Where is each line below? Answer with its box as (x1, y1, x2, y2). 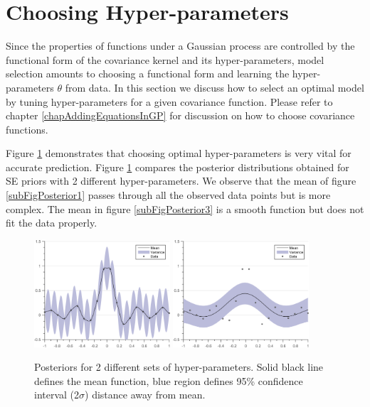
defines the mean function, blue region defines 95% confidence (34, 373, 303, 388)
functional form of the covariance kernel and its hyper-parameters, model (6, 52, 324, 67)
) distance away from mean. (85, 387, 206, 402)
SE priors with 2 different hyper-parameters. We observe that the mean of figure (6, 173, 356, 188)
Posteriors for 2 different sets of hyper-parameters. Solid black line (34, 359, 324, 374)
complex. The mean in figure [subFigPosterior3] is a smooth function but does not (6, 201, 364, 216)
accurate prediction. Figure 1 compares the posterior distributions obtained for (6, 159, 349, 174)
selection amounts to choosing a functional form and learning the (6, 66, 290, 81)
